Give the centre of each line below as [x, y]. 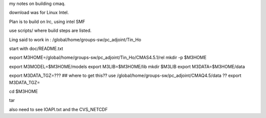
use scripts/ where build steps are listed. [50, 31]
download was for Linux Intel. [39, 13]
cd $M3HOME [23, 91]
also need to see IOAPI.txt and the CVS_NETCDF [58, 109]
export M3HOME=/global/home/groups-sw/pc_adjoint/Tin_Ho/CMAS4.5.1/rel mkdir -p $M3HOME [108, 58]
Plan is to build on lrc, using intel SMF [47, 22]
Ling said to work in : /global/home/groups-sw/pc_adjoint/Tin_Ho [75, 40]
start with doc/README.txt [36, 48]
